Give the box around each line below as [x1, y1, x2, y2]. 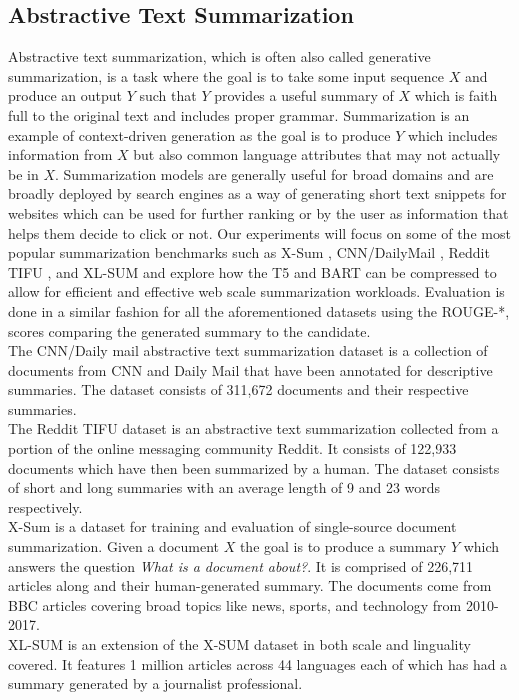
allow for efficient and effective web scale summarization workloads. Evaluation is [8, 281, 505, 302]
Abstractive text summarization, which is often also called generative [8, 46, 431, 67]
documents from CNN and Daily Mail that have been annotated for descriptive [8, 359, 493, 380]
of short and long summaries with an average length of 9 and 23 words [8, 477, 441, 498]
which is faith [414, 85, 498, 106]
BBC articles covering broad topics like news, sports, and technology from [8, 594, 462, 615]
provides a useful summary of [214, 85, 394, 106]
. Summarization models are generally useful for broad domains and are [55, 163, 494, 184]
